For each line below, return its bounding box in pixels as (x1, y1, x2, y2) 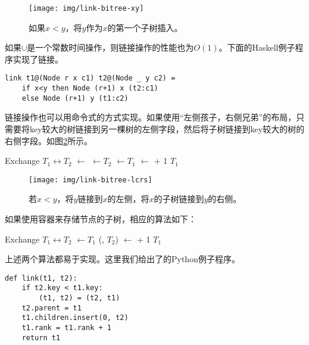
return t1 (21, 333, 61, 342)
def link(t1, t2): (5, 273, 77, 282)
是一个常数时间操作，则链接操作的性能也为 (27, 41, 194, 54)
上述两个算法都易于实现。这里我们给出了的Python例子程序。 (5, 253, 240, 265)
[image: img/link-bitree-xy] (29, 4, 144, 13)
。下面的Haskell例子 (219, 41, 295, 54)
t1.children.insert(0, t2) (21, 313, 129, 322)
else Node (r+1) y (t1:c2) (21, 94, 129, 102)
